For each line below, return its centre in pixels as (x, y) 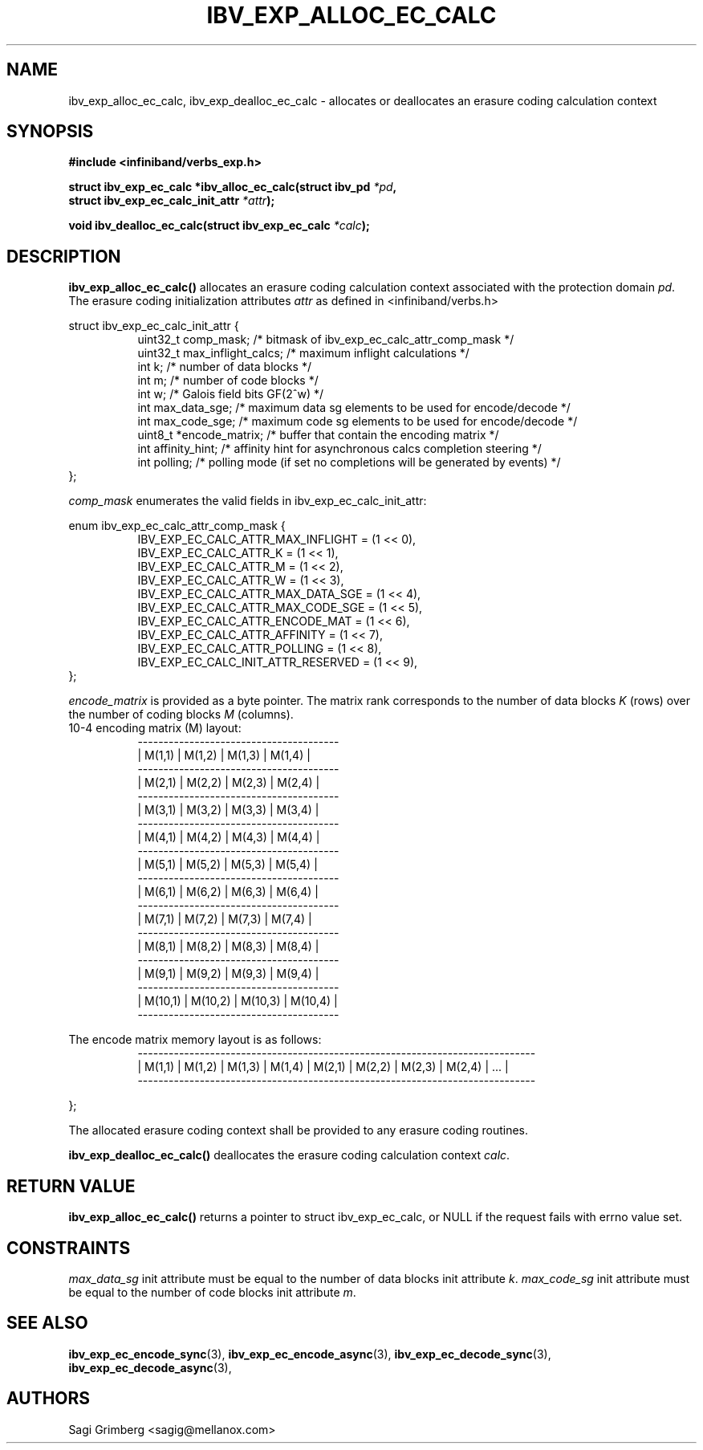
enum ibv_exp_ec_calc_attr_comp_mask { (177, 526)
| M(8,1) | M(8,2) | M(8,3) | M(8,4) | (228, 947)
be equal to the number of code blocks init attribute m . (212, 1292)
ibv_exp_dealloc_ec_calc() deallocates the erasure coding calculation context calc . (289, 1155)
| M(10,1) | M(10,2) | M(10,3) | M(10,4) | (238, 1001)
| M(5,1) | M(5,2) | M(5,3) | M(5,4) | (228, 865)
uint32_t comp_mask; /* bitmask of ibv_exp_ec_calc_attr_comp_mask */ (326, 340)
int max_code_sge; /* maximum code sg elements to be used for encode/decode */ (358, 422)
